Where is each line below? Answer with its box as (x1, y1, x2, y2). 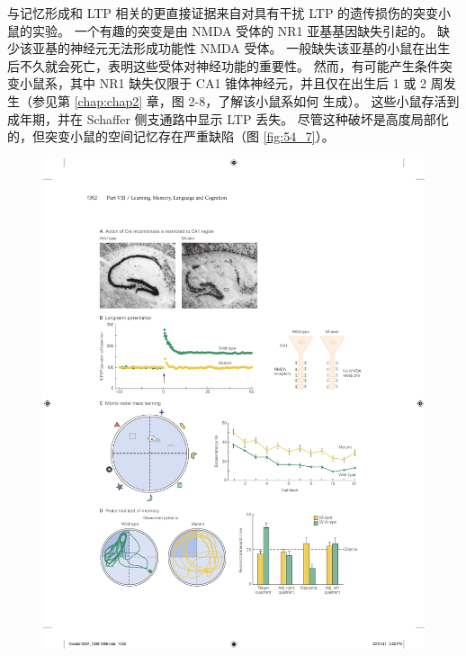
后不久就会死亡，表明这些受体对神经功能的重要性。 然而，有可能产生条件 (7, 56, 440, 75)
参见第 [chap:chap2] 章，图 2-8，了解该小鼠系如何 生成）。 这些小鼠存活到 (31, 91, 460, 110)
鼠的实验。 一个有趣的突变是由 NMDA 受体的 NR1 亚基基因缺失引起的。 (7, 21, 434, 40)
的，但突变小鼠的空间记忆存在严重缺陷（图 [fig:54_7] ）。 (7, 127, 335, 146)
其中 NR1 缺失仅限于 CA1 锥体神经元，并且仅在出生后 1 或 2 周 (69, 74, 444, 93)
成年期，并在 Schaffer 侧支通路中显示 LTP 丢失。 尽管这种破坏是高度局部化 (7, 109, 449, 128)
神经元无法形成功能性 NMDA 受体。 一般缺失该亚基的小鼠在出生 (69, 39, 451, 58)
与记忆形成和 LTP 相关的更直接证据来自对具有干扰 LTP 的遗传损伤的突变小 (7, 4, 452, 22)
